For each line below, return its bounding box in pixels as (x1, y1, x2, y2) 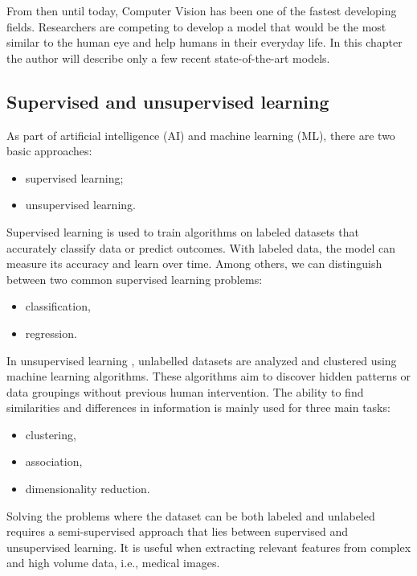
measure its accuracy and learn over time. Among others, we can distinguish (6, 255, 382, 272)
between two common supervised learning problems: (6, 270, 263, 287)
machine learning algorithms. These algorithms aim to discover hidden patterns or (6, 368, 411, 385)
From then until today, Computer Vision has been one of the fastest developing (6, 2, 397, 19)
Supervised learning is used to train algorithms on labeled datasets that (6, 223, 359, 240)
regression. (25, 324, 77, 341)
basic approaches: (6, 142, 92, 159)
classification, (25, 298, 91, 315)
